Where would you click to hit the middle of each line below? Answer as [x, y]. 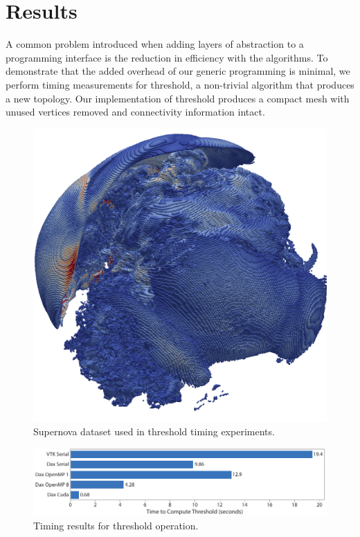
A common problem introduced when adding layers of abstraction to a [155, 44]
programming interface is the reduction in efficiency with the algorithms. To [167, 57]
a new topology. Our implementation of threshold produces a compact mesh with [178, 98]
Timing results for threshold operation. [116, 525]
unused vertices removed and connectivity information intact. [135, 112]
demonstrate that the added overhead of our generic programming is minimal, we [178, 71]
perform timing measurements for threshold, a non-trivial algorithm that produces [180, 84]
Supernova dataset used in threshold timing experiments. [154, 431]
